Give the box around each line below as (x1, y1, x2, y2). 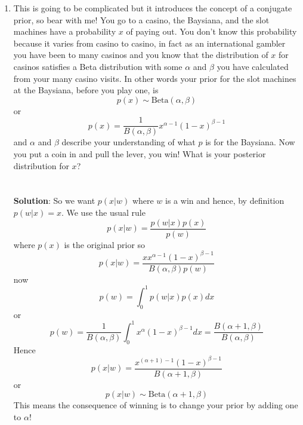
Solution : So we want (13, 194, 95, 207)
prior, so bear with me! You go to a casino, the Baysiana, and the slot (13, 13, 270, 26)
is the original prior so (64, 238, 146, 250)
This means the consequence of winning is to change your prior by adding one (13, 399, 298, 411)
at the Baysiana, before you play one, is (13, 84, 159, 96)
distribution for (13, 159, 69, 172)
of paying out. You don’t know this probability (126, 25, 297, 38)
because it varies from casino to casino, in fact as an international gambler (13, 36, 286, 49)
